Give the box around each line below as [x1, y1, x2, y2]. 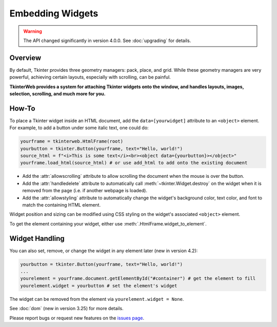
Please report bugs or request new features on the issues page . [9, 315, 145, 321]
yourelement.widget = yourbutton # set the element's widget [20, 282, 177, 289]
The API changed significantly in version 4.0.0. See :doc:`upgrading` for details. [23, 37, 191, 44]
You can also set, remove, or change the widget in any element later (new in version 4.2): [9, 248, 198, 254]
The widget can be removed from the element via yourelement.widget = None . [9, 296, 184, 302]
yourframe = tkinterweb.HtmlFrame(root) [20, 138, 123, 145]
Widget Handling [9, 234, 65, 243]
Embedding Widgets [9, 8, 98, 19]
